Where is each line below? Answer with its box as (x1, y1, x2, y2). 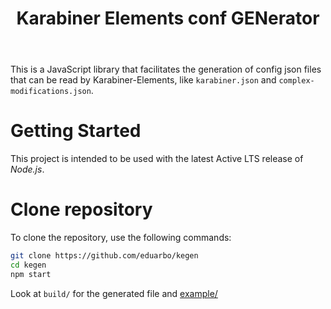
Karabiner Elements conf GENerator (16, 7, 320, 30)
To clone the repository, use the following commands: (10, 232, 232, 244)
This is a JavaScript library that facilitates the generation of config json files (10, 63, 322, 76)
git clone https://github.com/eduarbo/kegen (10, 251, 199, 261)
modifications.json (10, 87, 92, 97)
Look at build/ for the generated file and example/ (10, 287, 218, 299)
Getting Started (10, 120, 142, 142)
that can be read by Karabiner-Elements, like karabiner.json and (10, 74, 277, 86)
